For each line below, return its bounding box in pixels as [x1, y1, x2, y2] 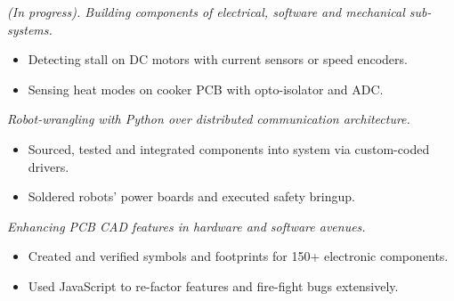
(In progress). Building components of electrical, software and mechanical [7, 3, 405, 20]
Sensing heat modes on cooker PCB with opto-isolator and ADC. [28, 79, 384, 98]
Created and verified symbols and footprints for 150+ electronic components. [28, 247, 449, 265]
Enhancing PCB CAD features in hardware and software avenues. [7, 216, 366, 235]
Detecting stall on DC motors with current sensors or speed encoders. [28, 50, 408, 69]
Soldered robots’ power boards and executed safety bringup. [28, 187, 355, 206]
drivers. [28, 157, 69, 175]
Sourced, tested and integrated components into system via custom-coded [28, 139, 430, 158]
